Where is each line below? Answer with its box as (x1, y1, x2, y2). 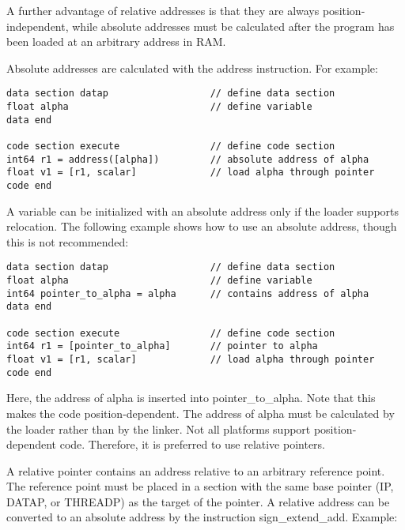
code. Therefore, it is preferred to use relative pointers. (59, 436, 326, 453)
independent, (6, 17, 69, 34)
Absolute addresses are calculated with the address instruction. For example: (6, 59, 378, 76)
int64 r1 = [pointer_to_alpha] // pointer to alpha (6, 340, 318, 352)
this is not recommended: (6, 233, 129, 250)
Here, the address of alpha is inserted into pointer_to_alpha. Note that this (6, 389, 376, 406)
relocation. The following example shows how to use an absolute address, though (6, 218, 397, 235)
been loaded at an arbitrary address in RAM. (6, 33, 226, 50)
